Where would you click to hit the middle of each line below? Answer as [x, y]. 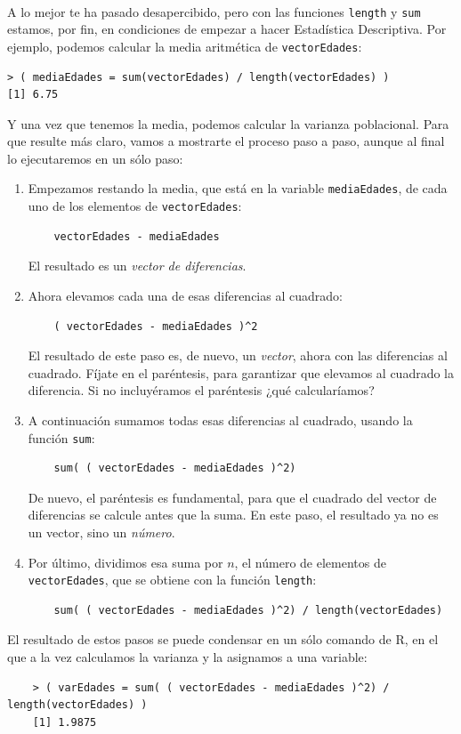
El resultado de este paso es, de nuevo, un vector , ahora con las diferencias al [238, 355]
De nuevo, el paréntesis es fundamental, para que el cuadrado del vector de [232, 497]
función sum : [61, 437]
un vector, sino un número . [101, 532]
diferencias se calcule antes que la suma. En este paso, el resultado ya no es [233, 515]
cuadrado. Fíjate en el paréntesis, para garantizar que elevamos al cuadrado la [241, 372]
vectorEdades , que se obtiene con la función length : [172, 580]
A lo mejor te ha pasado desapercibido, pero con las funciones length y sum [214, 11]
